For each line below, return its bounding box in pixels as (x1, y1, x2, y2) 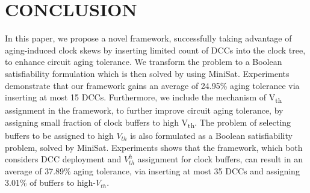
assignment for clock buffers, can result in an (137, 153, 303, 165)
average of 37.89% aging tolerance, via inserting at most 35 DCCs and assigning (5, 164, 300, 177)
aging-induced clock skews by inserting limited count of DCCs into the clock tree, (5, 43, 306, 56)
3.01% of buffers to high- (5, 176, 96, 189)
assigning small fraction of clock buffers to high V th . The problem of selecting (5, 115, 291, 130)
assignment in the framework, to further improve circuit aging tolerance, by (5, 104, 284, 117)
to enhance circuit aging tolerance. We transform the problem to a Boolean (5, 55, 282, 68)
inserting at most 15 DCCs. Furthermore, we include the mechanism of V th (5, 91, 282, 105)
